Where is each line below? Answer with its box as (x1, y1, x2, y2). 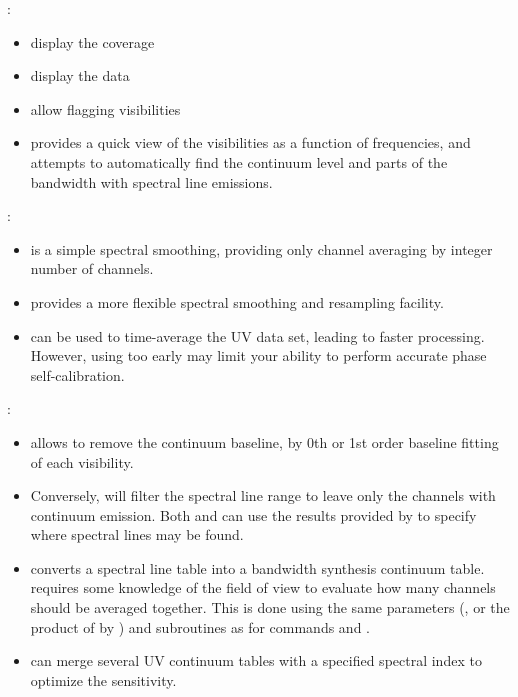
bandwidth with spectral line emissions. (30, 171, 273, 192)
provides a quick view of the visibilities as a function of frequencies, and (30, 132, 471, 153)
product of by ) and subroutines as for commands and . (30, 616, 370, 637)
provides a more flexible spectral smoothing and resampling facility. (30, 291, 444, 312)
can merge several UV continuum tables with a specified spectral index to (30, 650, 482, 671)
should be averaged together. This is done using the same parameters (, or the (30, 597, 510, 618)
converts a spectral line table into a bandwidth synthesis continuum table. (30, 557, 485, 578)
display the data (30, 65, 130, 86)
